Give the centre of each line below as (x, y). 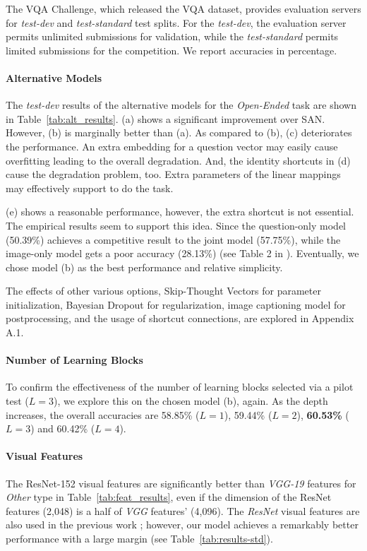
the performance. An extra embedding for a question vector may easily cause (172, 146)
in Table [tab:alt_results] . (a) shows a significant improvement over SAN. (166, 118)
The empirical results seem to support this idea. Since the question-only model (176, 225)
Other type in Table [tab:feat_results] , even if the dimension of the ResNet (169, 497)
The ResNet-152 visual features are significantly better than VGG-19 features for (181, 483)
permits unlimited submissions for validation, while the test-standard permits (172, 36)
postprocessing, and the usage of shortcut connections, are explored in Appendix (180, 318)
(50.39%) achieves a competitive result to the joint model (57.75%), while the (173, 239)
